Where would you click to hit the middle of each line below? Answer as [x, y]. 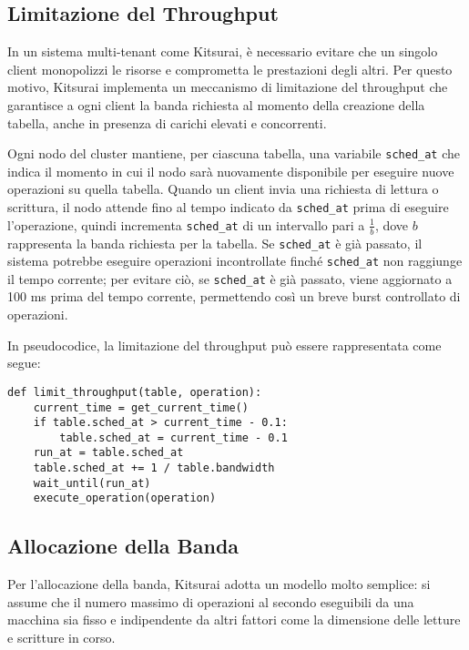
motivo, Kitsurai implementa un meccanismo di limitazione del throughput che [228, 87]
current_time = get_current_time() [141, 407]
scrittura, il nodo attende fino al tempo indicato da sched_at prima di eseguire [228, 207]
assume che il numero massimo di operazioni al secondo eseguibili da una [211, 601]
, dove [392, 224]
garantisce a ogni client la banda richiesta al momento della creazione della [216, 104]
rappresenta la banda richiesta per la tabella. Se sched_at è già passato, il [215, 243]
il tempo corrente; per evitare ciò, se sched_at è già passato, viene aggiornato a [230, 278]
